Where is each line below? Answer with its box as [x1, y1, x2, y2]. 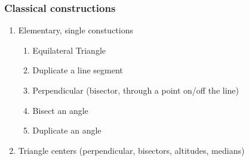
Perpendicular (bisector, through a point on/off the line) [32, 84, 239, 96]
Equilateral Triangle [32, 44, 106, 56]
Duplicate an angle [32, 124, 102, 137]
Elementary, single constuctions [18, 24, 133, 36]
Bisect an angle [32, 104, 88, 116]
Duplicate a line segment [32, 64, 123, 76]
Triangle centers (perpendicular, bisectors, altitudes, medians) [18, 144, 245, 156]
